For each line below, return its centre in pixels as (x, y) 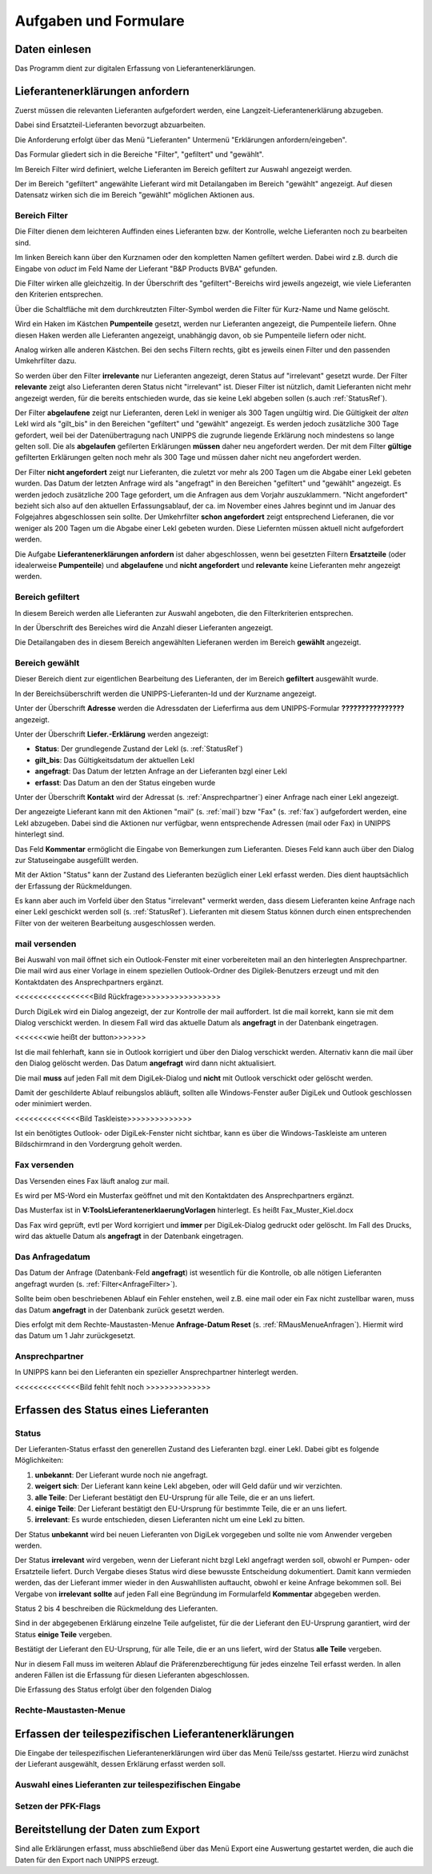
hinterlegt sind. (40, 834)
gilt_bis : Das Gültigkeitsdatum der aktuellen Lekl (115, 760)
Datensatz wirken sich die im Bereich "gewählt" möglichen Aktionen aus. (135, 195)
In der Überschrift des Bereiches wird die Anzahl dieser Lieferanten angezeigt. (144, 627)
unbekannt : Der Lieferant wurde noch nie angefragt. (121, 1475)
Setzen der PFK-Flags (58, 1806)
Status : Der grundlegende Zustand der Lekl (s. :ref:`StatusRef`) (139, 749)
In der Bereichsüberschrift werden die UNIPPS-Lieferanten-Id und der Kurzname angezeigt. (166, 693)
